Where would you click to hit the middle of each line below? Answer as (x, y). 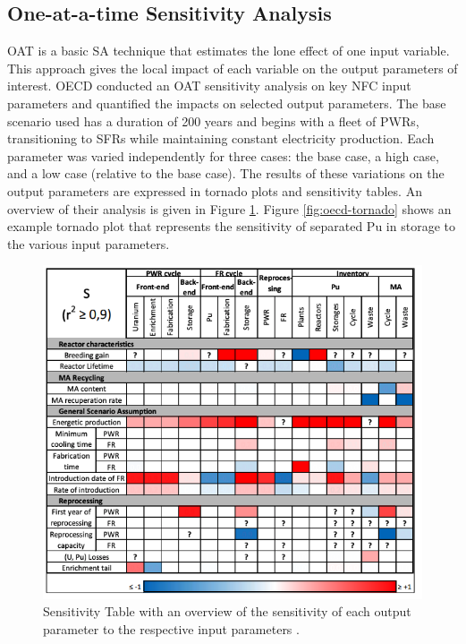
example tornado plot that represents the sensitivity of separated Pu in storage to (231, 226)
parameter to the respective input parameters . (171, 628)
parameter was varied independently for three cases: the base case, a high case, (223, 155)
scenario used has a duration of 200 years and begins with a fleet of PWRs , (213, 120)
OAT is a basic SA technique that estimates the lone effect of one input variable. (229, 51)
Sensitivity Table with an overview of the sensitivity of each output (227, 611)
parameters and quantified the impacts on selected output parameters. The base (227, 103)
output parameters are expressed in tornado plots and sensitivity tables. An (215, 190)
